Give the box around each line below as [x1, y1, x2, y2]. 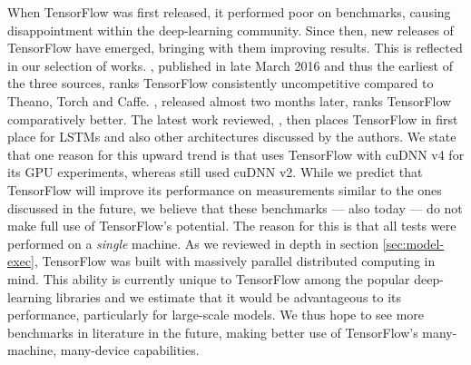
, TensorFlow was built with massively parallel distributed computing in [34, 252, 436, 271]
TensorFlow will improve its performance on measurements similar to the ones [7, 180, 442, 199]
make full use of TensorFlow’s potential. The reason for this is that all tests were [7, 216, 456, 235]
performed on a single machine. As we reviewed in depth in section [7, 233, 379, 252]
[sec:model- [382, 233, 445, 252]
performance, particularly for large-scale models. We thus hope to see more [7, 305, 425, 324]
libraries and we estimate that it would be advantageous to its [55, 287, 402, 306]
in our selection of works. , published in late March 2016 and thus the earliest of [7, 55, 453, 74]
